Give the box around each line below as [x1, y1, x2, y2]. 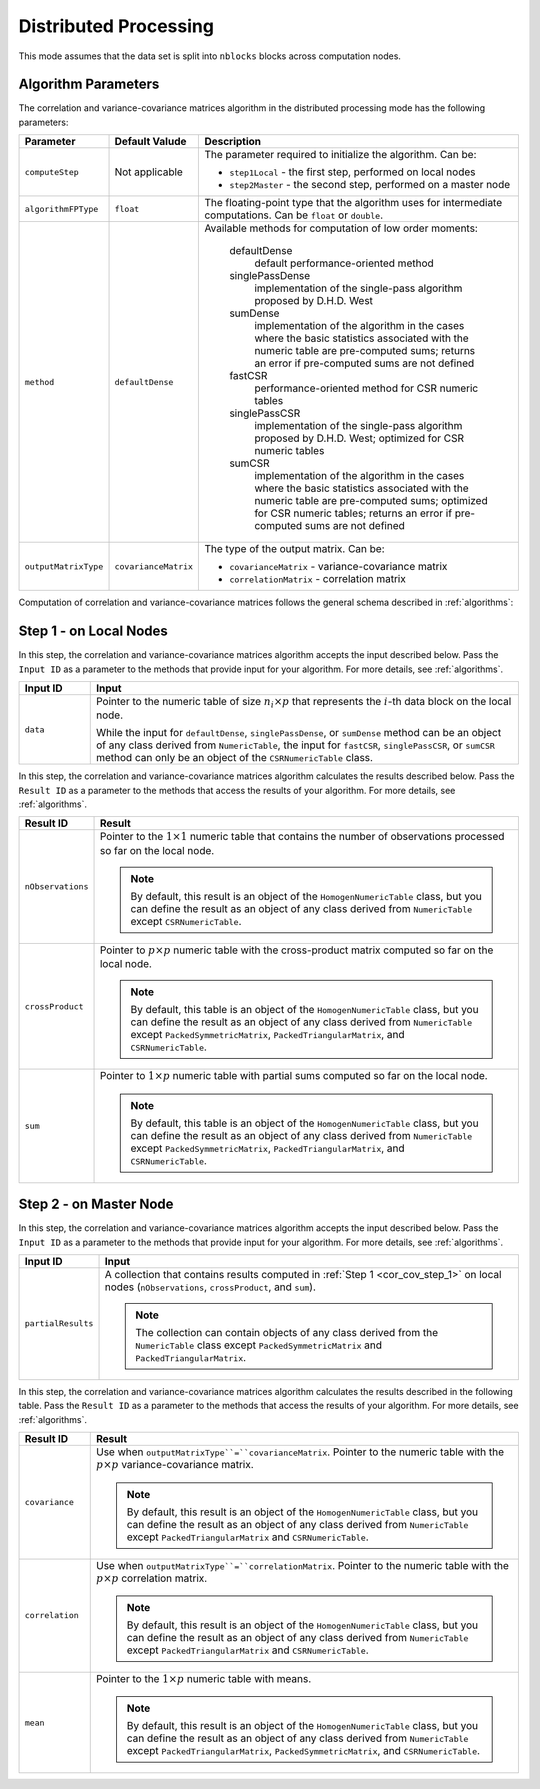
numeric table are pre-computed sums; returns [254, 344, 476, 358]
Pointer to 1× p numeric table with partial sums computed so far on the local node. [99, 1069, 489, 1083]
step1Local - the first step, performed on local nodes [229, 165, 476, 179]
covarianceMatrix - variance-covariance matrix [229, 560, 448, 574]
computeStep [24, 166, 79, 177]
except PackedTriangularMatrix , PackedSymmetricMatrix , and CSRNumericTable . [126, 1744, 480, 1758]
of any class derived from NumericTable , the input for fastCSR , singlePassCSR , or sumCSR [95, 738, 495, 752]
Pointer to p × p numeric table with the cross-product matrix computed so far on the [99, 943, 494, 957]
